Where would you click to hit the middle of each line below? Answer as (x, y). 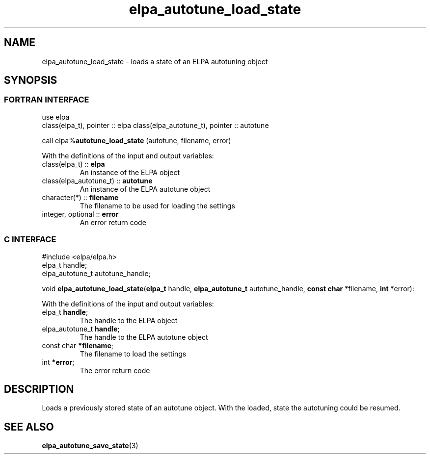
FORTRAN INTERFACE (47, 100)
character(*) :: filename (80, 197)
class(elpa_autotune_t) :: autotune (97, 180)
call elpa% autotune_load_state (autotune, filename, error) (136, 140)
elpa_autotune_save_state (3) (90, 446)
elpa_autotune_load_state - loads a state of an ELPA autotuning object (155, 61)
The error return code (115, 370)
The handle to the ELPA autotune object (144, 337)
